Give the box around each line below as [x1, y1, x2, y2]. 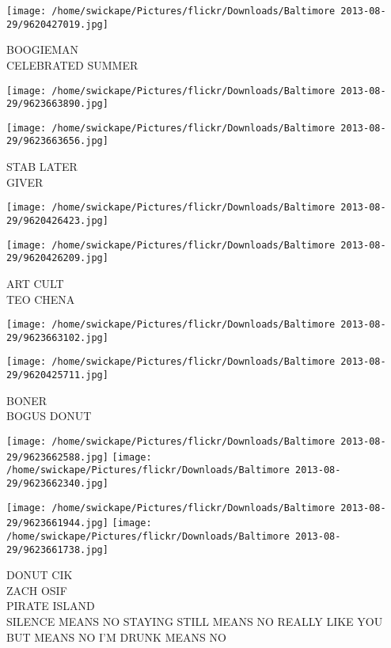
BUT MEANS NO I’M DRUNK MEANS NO [6, 628, 226, 645]
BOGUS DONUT [6, 407, 92, 424]
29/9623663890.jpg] [6, 98, 108, 110]
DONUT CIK [6, 567, 73, 583]
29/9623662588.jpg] [6, 451, 108, 463]
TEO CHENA [6, 290, 75, 307]
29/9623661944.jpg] [6, 517, 108, 529]
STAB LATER [6, 158, 78, 175]
